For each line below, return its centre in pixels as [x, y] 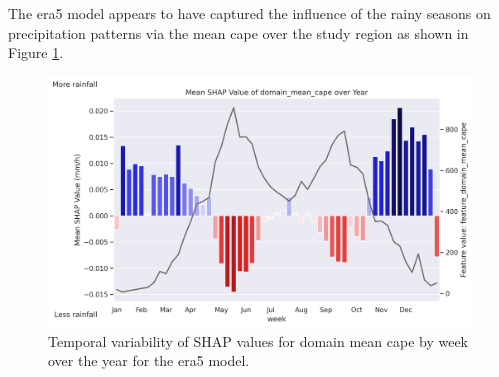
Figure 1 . [36, 52]
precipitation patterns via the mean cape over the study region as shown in [238, 32]
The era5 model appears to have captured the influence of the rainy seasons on [249, 13]
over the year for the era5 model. [149, 360]
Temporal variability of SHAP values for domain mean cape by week [258, 340]
